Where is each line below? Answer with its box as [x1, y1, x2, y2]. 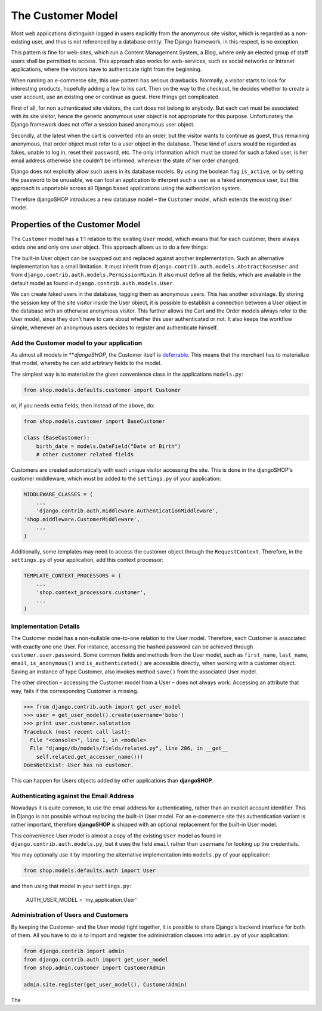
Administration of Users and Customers [11, 911, 129, 919]
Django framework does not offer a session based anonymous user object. [11, 121, 195, 128]
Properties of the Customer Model [11, 219, 141, 230]
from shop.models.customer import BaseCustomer [23, 418, 165, 425]
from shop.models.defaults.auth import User [23, 867, 156, 874]
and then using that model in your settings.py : [11, 883, 131, 890]
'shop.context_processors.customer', [36, 589, 147, 596]
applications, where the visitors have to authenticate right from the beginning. [11, 66, 202, 73]
